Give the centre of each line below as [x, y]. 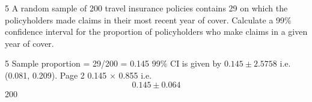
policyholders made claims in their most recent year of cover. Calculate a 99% [148, 19]
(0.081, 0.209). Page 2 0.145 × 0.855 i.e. [78, 75]
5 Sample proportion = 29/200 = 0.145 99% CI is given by [113, 63]
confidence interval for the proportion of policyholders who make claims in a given [156, 31]
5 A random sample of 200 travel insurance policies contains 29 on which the [146, 8]
